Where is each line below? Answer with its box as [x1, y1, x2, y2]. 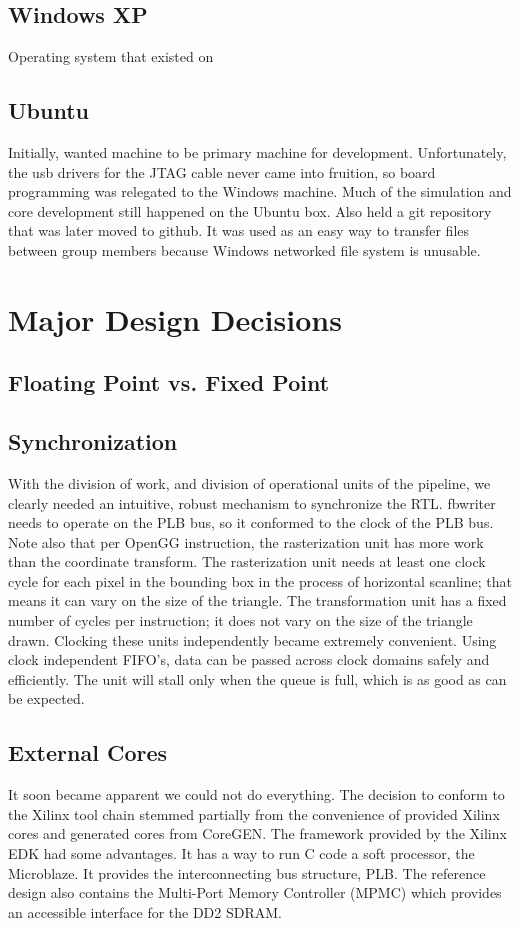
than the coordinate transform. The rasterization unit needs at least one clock [8, 551, 486, 572]
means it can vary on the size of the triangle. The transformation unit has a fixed [8, 590, 507, 611]
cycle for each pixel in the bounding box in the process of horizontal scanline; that [8, 570, 512, 591]
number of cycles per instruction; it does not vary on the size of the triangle [8, 610, 473, 631]
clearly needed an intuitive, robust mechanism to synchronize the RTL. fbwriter [8, 492, 496, 513]
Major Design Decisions [8, 298, 342, 339]
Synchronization [8, 426, 178, 457]
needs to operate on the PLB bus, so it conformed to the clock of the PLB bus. [8, 512, 494, 533]
